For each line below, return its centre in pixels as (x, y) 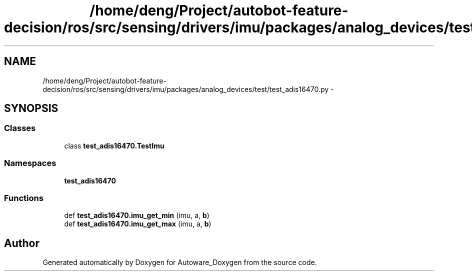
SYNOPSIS (31, 108)
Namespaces (30, 163)
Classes (20, 128)
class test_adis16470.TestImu (114, 145)
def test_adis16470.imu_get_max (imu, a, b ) (138, 224)
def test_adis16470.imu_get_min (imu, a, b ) (137, 215)
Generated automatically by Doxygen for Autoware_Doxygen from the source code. (180, 262)
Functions (24, 198)
